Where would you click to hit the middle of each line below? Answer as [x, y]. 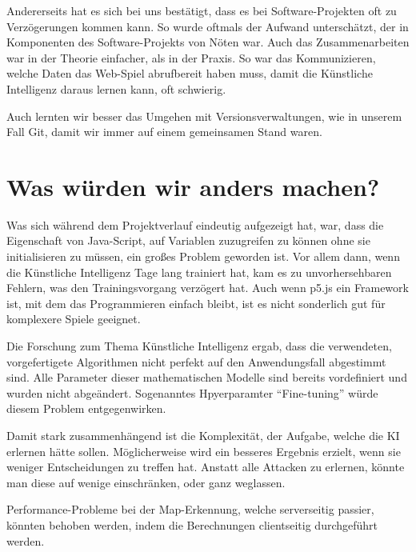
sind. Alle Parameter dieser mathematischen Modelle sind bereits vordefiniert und [207, 377]
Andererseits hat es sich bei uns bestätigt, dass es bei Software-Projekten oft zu [202, 10]
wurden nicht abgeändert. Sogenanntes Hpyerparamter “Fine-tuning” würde [192, 392]
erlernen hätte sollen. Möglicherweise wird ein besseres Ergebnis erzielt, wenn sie [204, 451]
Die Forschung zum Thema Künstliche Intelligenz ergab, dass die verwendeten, [199, 346]
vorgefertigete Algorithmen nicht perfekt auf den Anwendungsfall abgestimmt [196, 361]
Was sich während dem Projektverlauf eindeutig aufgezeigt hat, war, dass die [195, 224]
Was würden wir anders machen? [193, 186]
